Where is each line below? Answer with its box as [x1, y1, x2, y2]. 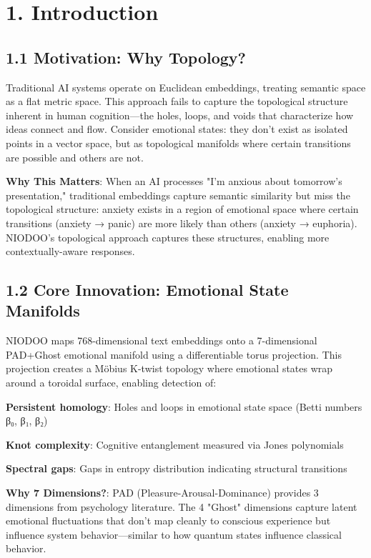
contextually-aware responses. [6, 244, 135, 259]
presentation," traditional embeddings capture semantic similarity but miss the [6, 187, 350, 202]
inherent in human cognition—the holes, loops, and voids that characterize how [6, 107, 354, 122]
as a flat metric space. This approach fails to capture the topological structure [6, 94, 348, 109]
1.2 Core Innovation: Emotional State [6, 279, 289, 301]
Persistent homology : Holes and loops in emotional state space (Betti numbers [6, 399, 362, 414]
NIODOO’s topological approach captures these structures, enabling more [6, 229, 330, 244]
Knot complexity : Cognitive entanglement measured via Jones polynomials [6, 437, 344, 452]
